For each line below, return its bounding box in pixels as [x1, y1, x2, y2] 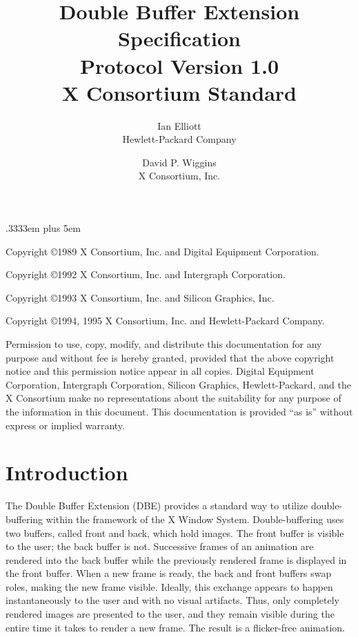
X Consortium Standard [62, 78, 297, 106]
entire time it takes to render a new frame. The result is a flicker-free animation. [6, 620, 346, 634]
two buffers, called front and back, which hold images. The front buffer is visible [6, 525, 344, 540]
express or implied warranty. [6, 418, 125, 432]
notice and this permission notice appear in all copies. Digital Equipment [6, 364, 315, 378]
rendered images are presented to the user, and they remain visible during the [6, 607, 335, 621]
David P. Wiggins [142, 155, 217, 169]
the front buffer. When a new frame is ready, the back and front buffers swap [6, 566, 332, 580]
